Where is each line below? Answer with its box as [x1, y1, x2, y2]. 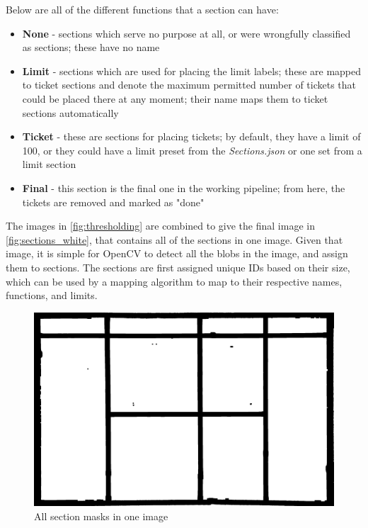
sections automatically [22, 105, 119, 120]
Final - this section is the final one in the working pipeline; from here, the [22, 180, 345, 195]
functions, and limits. [6, 288, 98, 303]
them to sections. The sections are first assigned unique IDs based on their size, [6, 259, 350, 274]
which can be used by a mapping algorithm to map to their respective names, [6, 274, 343, 288]
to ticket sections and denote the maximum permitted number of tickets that [22, 77, 357, 92]
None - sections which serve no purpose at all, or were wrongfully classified [22, 26, 351, 40]
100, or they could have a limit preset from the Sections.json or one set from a [22, 142, 362, 157]
